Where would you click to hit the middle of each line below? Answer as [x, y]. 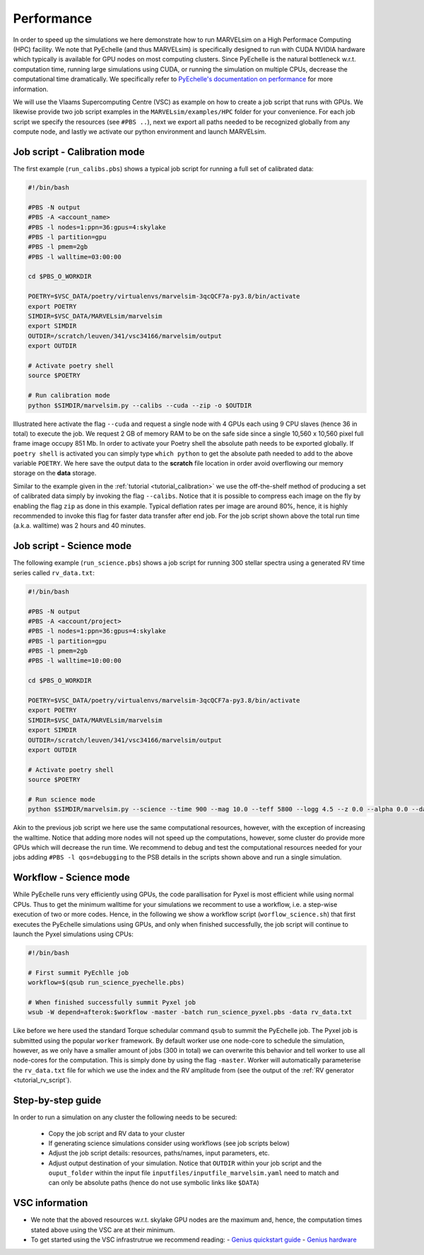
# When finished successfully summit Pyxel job [112, 1002]
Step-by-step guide [57, 1100]
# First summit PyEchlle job [78, 972]
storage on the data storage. [55, 473]
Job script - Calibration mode [79, 152]
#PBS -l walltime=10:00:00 [75, 661]
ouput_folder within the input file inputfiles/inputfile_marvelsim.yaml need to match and [194, 1173]
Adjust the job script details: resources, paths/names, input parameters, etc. [159, 1153]
